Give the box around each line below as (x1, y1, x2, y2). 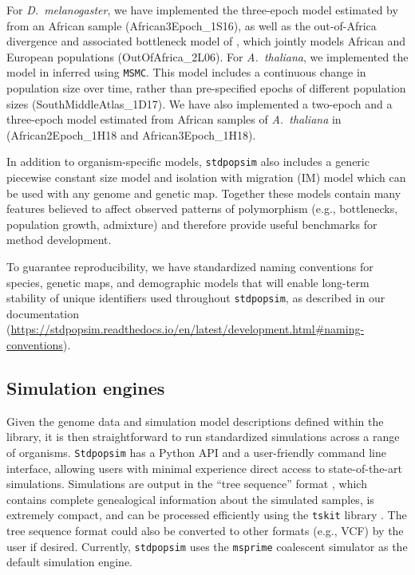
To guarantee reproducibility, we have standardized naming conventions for (6, 258, 373, 275)
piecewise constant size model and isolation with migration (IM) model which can (6, 169, 406, 186)
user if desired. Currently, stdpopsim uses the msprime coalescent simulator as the (6, 538, 408, 554)
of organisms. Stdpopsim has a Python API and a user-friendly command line (6, 444, 386, 461)
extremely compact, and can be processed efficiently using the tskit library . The (6, 506, 407, 523)
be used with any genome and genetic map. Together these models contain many (6, 184, 401, 201)
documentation (6, 305, 80, 321)
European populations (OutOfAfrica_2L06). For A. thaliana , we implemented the (6, 48, 409, 65)
